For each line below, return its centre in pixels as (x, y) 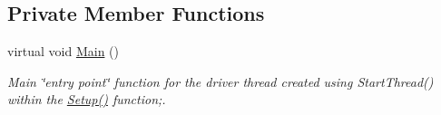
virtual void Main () (63, 51)
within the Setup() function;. (87, 99)
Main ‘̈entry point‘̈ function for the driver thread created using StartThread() (220, 81)
